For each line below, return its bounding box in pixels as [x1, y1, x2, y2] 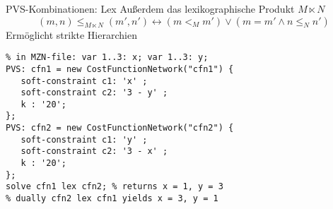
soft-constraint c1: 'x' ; [21, 76, 148, 86]
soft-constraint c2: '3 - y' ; [21, 88, 168, 98]
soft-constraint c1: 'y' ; [21, 134, 148, 145]
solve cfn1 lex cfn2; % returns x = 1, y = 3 [6, 181, 223, 192]
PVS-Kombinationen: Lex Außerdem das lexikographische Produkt [6, 1, 295, 16]
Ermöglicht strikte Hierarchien [6, 27, 137, 42]
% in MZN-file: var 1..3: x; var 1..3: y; [6, 52, 209, 63]
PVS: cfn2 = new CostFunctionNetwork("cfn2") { [6, 123, 234, 133]
